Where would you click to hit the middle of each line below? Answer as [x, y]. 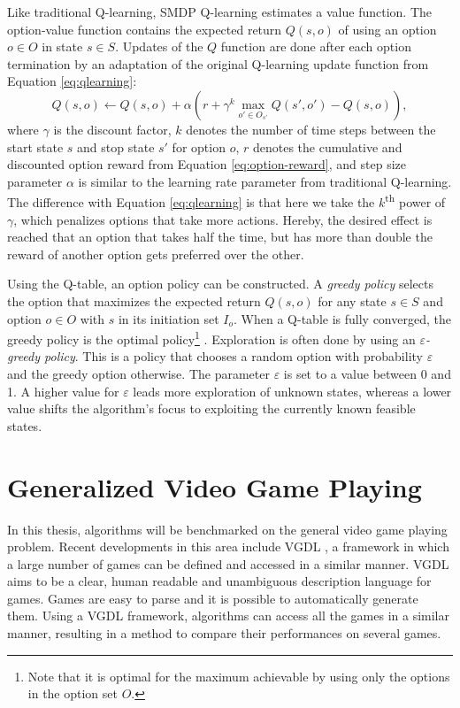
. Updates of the [159, 46]
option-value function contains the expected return [145, 29]
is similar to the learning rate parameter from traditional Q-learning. [265, 181]
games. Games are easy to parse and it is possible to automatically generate [213, 598]
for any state [352, 300]
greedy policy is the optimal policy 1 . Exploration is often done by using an [211, 338]
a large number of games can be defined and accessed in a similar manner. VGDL [228, 563]
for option [199, 146]
